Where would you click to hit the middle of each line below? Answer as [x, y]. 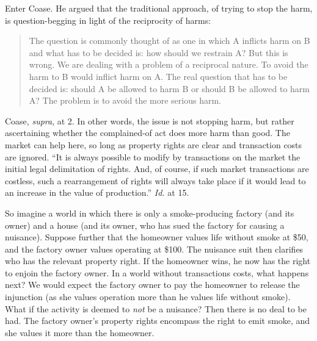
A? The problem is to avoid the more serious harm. [125, 100]
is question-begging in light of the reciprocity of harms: [108, 20]
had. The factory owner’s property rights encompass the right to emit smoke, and [158, 321]
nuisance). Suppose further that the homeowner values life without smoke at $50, [157, 237]
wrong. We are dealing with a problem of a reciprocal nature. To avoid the [169, 64]
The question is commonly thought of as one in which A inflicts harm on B [169, 41]
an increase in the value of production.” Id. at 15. [97, 192]
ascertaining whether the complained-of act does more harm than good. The [148, 133]
